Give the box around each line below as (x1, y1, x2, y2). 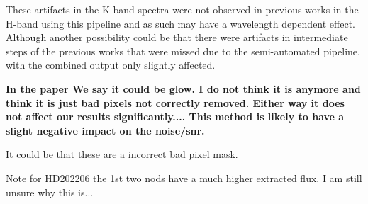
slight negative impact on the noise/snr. (6, 123, 205, 137)
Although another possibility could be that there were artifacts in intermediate (6, 30, 348, 45)
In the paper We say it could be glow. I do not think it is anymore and (6, 81, 361, 96)
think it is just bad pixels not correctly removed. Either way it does (6, 95, 345, 110)
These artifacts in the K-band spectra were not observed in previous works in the (6, 2, 359, 16)
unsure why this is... (6, 184, 94, 199)
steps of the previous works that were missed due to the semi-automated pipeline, (6, 43, 360, 58)
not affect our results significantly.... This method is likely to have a (6, 109, 345, 124)
